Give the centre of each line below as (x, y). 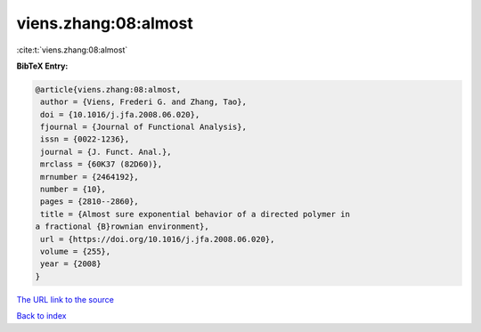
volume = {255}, (76, 251)
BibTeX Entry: (42, 66)
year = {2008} (71, 264)
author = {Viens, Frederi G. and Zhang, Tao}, (143, 102)
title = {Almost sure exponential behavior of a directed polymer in (196, 214)
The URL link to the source (65, 299)
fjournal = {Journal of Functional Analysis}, (143, 127)
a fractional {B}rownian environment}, (122, 227)
